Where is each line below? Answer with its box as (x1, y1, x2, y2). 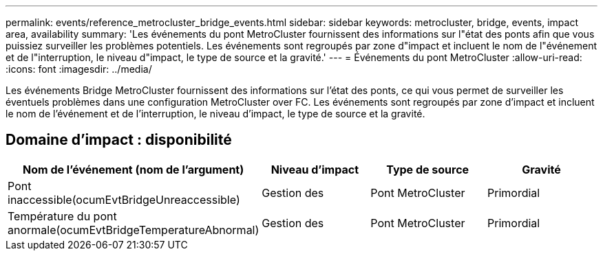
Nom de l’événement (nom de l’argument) (23, 162, 244, 176)
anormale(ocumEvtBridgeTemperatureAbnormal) (8, 222, 260, 237)
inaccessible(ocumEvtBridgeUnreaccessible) (8, 192, 240, 207)
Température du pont (8, 209, 117, 223)
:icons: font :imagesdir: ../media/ (6, 63, 152, 75)
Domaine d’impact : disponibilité (6, 131, 232, 149)
